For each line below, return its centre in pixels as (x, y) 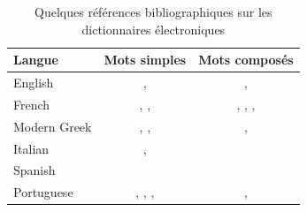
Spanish (35, 170)
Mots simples (145, 60)
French (32, 104)
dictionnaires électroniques (153, 29)
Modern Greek (53, 126)
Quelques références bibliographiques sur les (153, 11)
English (34, 83)
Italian (31, 148)
